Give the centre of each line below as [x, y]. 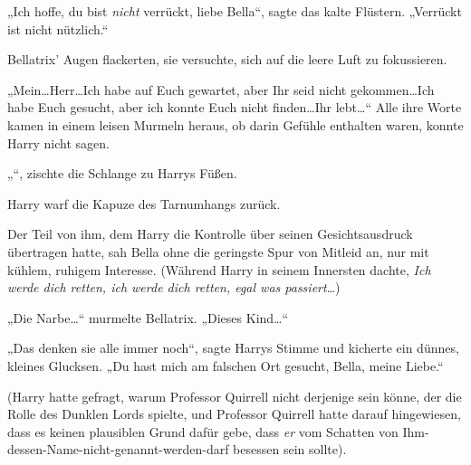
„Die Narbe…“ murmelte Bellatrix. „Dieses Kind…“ [148, 317]
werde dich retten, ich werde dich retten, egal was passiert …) [174, 287]
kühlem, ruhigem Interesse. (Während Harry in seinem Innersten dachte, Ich [219, 269]
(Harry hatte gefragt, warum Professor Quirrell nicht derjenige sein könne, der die [235, 396]
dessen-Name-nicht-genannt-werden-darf [118, 449]
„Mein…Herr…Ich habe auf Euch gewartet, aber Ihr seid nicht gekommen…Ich [221, 89]
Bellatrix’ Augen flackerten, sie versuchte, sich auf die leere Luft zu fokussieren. [227, 59]
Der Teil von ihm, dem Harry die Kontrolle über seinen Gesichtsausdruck [210, 234]
